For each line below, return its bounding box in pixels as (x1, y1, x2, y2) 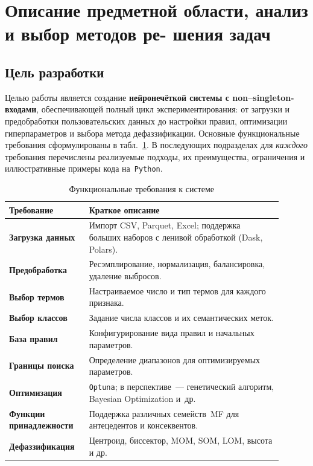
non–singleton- (232, 91, 294, 103)
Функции (9, 407, 45, 419)
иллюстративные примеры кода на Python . (5, 162, 163, 175)
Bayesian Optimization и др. (89, 392, 196, 404)
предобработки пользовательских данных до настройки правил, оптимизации (5, 114, 288, 127)
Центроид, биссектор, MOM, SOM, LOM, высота (89, 433, 273, 446)
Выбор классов (9, 311, 68, 324)
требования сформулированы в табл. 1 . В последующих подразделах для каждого (5, 138, 308, 151)
